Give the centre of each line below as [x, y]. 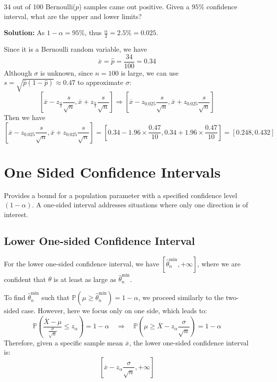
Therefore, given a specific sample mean [64, 342]
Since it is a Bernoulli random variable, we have [75, 49]
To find [15, 297]
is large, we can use [150, 72]
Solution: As [24, 32]
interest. [16, 214]
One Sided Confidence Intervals [112, 171]
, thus [93, 32]
